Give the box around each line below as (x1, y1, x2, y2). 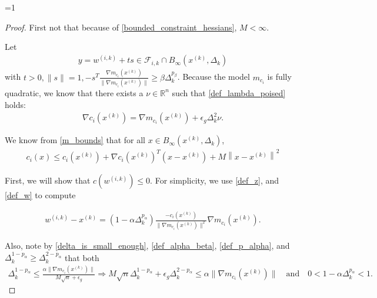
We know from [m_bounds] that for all (5, 134, 145, 146)
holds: (5, 98, 26, 110)
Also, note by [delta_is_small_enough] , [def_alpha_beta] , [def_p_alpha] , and (5, 239, 290, 252)
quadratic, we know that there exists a (5, 86, 144, 99)
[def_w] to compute (5, 189, 76, 201)
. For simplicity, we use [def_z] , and (150, 174, 279, 187)
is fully (267, 70, 292, 83)
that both (65, 251, 99, 263)
